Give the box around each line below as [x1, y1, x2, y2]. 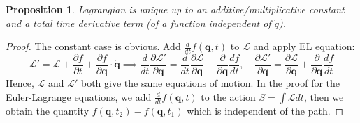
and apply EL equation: [253, 39, 355, 54]
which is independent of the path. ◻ [187, 103, 344, 117]
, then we [303, 89, 344, 104]
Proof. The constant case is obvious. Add [6, 39, 181, 54]
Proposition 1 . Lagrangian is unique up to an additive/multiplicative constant [6, 2, 345, 16]
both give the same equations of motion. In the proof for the [80, 76, 340, 90]
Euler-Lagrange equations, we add [6, 89, 152, 104]
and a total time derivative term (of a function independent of [6, 15, 271, 30]
